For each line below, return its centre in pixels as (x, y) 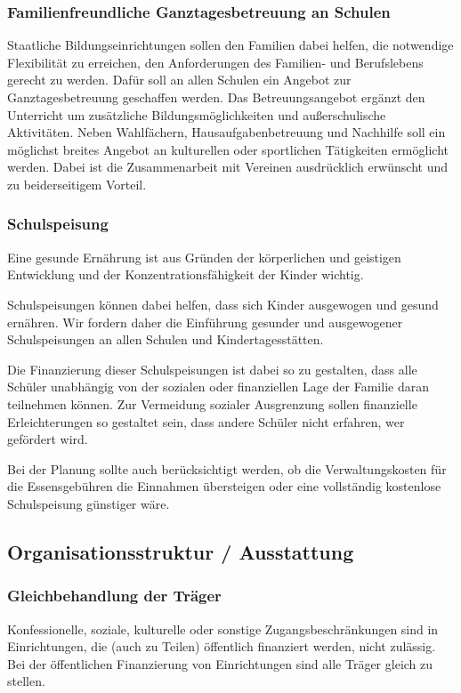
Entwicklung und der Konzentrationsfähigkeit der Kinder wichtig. (186, 274)
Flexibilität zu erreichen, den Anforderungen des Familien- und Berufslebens (215, 62)
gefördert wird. (48, 439)
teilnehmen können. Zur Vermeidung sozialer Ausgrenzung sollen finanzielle (212, 403)
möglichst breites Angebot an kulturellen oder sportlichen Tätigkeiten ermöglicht (228, 149)
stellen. (26, 681)
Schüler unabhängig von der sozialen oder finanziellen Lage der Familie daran (218, 387)
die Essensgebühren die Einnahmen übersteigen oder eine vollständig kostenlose (224, 486)
